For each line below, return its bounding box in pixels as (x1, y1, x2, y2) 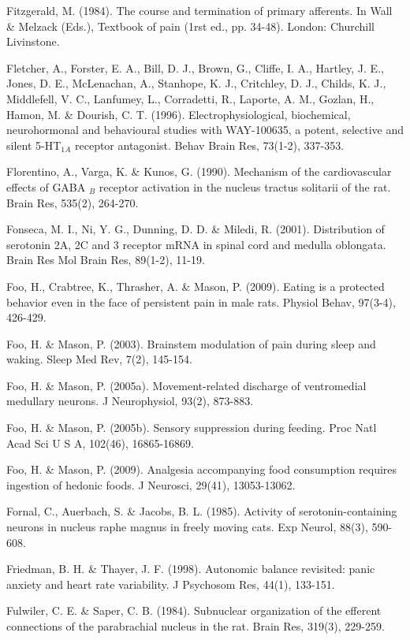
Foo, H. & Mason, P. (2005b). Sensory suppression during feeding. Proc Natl (6, 419, 377, 436)
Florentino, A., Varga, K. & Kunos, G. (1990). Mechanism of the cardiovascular (6, 163, 392, 180)
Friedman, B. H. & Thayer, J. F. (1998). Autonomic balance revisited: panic (6, 560, 375, 577)
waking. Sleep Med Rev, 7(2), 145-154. (6, 351, 192, 367)
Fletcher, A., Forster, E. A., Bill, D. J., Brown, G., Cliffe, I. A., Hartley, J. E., (6, 59, 384, 76)
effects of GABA (6, 178, 86, 195)
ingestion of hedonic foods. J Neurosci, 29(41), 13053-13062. (6, 476, 296, 493)
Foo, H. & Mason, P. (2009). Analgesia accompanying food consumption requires (6, 461, 397, 478)
